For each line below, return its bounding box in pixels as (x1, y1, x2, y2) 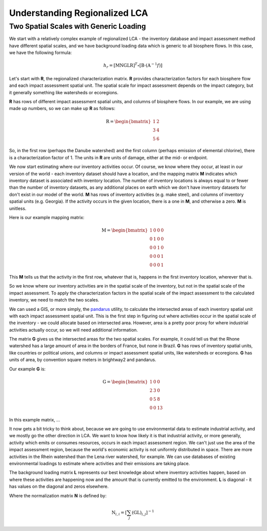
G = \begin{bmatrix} (102, 379, 148, 384)
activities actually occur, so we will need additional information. (9, 327, 138, 333)
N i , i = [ (111, 510, 127, 517)
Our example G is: (9, 366, 46, 372)
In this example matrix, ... (9, 416, 60, 422)
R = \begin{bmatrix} (105, 118, 151, 124)
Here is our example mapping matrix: (9, 214, 85, 220)
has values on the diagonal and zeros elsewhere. (9, 483, 109, 489)
